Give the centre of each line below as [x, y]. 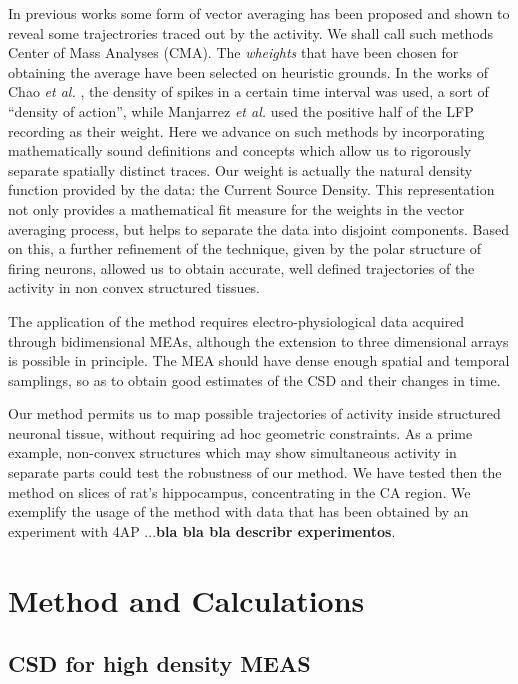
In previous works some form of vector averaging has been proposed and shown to [259, 13]
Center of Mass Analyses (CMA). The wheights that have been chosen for [233, 52]
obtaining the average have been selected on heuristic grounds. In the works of [248, 71]
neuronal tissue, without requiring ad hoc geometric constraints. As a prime [240, 432]
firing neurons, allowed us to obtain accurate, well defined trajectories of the [241, 267]
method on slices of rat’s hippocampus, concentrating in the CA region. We [239, 491]
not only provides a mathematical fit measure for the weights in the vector [236, 208]
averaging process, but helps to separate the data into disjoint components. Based [258, 228]
